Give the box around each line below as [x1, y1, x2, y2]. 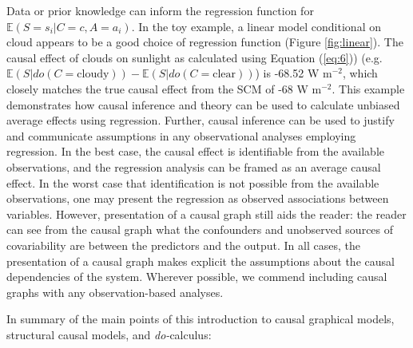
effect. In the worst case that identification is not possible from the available [6, 174, 379, 191]
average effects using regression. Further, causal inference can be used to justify [6, 112, 395, 129]
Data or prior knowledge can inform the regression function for [6, 2, 314, 18]
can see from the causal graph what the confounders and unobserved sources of [6, 221, 394, 238]
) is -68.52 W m [255, 65, 332, 81]
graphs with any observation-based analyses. [6, 283, 224, 300]
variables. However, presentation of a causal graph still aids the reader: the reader [6, 205, 407, 222]
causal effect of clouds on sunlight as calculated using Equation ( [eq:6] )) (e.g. [6, 49, 383, 65]
